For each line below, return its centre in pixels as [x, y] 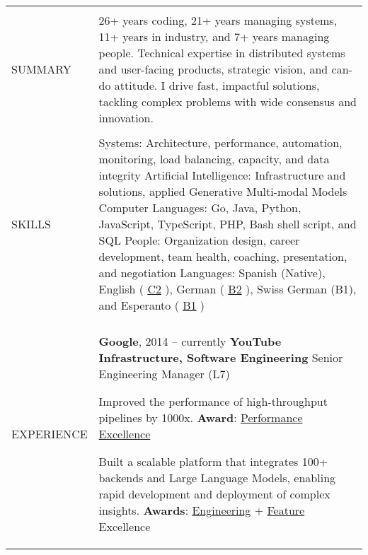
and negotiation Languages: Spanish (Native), [212, 273]
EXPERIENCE [50, 434]
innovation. [126, 118]
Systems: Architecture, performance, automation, [220, 142]
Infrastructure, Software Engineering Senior [221, 357]
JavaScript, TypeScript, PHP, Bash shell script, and [228, 224]
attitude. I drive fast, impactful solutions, [217, 85]
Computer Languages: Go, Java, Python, [200, 208]
